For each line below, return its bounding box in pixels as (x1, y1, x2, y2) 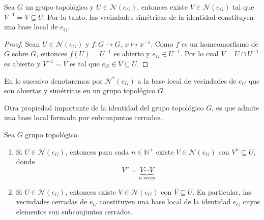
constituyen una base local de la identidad (99, 196, 231, 207)
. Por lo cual (180, 48, 219, 59)
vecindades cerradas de (16, 196, 87, 207)
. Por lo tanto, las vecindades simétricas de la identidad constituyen (43, 11, 254, 22)
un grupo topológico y (25, 2, 94, 12)
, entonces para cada (65, 146, 129, 157)
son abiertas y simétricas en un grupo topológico (4, 85, 156, 96)
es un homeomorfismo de (181, 38, 258, 49)
